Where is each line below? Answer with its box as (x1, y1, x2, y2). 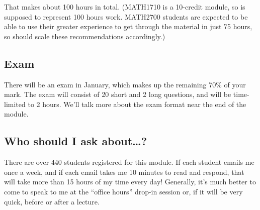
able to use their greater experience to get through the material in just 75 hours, (4, 21, 252, 32)
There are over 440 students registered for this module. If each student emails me (4, 157, 254, 167)
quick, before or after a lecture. (4, 196, 100, 206)
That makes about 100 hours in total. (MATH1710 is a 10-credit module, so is (4, 2, 245, 12)
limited (4, 98, 26, 109)
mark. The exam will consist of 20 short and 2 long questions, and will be (4, 89, 231, 99)
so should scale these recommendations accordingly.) (4, 31, 165, 41)
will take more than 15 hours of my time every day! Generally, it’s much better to (4, 176, 256, 187)
